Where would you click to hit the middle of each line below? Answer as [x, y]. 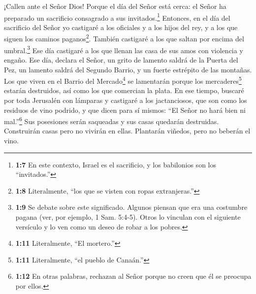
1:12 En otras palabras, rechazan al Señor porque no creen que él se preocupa [133, 276]
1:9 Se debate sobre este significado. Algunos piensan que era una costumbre [131, 207]
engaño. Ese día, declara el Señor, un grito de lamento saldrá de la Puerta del [121, 59]
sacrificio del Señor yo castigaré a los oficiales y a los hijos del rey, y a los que [121, 27]
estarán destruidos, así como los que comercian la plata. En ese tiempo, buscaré [124, 90]
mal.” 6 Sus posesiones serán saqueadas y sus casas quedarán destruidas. [112, 120]
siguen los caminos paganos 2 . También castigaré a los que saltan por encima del [124, 38]
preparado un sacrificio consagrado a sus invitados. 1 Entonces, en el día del [117, 17]
